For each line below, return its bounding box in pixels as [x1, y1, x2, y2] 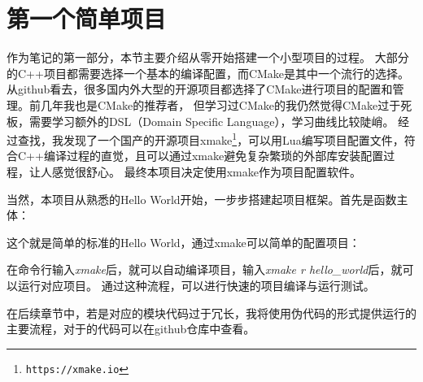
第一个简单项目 [7, 2, 167, 35]
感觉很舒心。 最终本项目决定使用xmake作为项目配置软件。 [51, 163, 361, 180]
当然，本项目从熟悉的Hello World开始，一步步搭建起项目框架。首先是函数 [7, 190, 397, 207]
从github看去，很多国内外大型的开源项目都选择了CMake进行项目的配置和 [7, 80, 393, 98]
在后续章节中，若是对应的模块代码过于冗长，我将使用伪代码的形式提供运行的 [7, 304, 416, 321]
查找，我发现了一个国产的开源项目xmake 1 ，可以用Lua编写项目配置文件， [17, 129, 404, 148]
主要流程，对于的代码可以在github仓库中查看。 [7, 320, 255, 337]
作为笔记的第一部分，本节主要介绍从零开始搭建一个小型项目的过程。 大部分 [7, 49, 409, 66]
